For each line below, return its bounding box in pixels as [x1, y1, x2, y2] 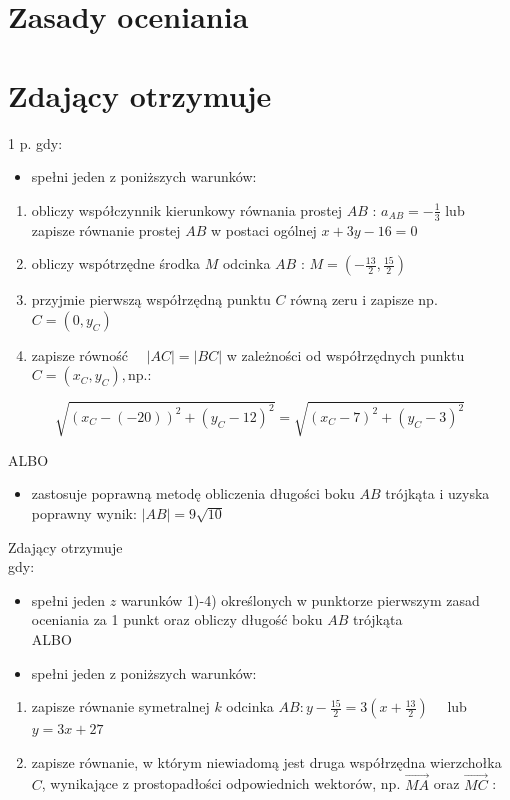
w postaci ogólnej [211, 219, 317, 240]
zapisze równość [31, 344, 129, 365]
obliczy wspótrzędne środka [31, 253, 201, 274]
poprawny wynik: [31, 503, 137, 524]
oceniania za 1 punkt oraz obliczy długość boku [31, 609, 323, 630]
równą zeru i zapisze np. [290, 289, 438, 310]
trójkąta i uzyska [385, 483, 490, 504]
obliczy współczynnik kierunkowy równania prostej [31, 199, 343, 220]
